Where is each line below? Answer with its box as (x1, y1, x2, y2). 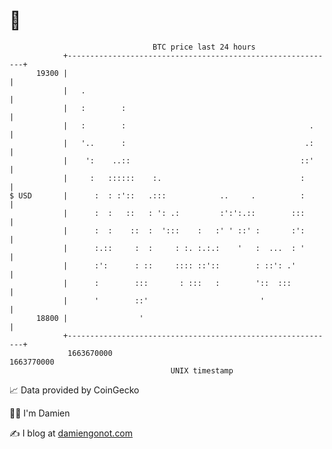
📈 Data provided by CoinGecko (9, 384, 140, 396)
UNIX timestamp (170, 365, 234, 376)
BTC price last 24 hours (152, 42, 256, 52)
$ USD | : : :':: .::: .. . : (9, 190, 306, 201)
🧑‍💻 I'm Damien (9, 407, 71, 419)
